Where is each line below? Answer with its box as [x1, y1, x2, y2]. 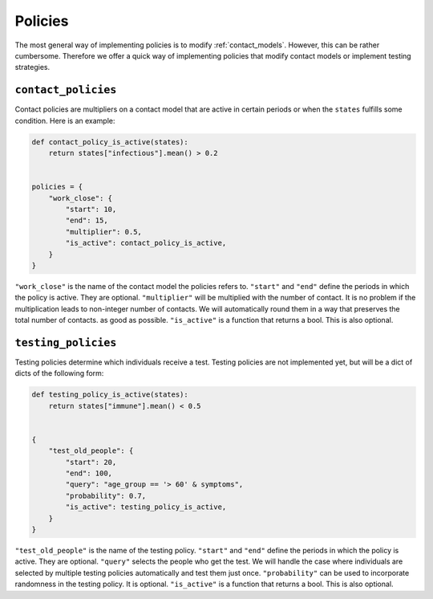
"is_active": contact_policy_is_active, [65, 238, 227, 248]
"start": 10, [65, 205, 117, 214]
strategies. [14, 63, 51, 72]
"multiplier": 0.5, [65, 227, 142, 236]
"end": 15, [65, 216, 108, 225]
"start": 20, [65, 458, 117, 467]
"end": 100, [65, 469, 112, 478]
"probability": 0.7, [65, 491, 147, 500]
